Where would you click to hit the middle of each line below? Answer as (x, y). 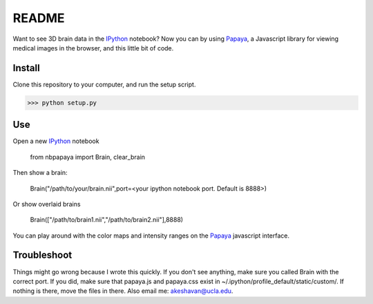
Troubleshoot (42, 255)
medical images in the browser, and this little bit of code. (93, 48)
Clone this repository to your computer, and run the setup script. (104, 84)
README (39, 18)
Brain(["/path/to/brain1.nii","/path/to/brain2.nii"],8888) (106, 220)
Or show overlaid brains (47, 204)
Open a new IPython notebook (56, 141)
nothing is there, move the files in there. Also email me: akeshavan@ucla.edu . (123, 291)
